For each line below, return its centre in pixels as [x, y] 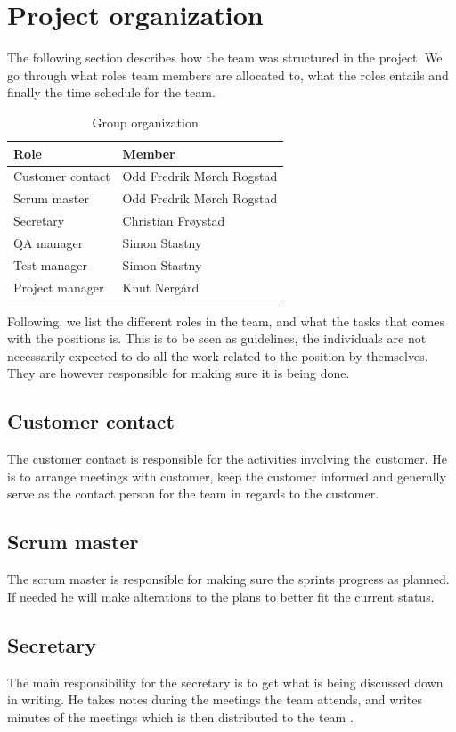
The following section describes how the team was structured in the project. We [225, 58]
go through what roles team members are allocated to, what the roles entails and [228, 74]
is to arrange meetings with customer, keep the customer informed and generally [227, 476]
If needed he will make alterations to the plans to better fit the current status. [221, 596]
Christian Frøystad [174, 221]
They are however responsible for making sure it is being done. [179, 373]
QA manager [49, 242]
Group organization [145, 122]
